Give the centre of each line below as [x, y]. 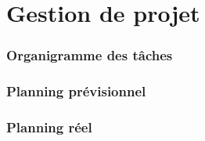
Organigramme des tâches [90, 55]
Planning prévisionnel [76, 91]
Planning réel [49, 127]
